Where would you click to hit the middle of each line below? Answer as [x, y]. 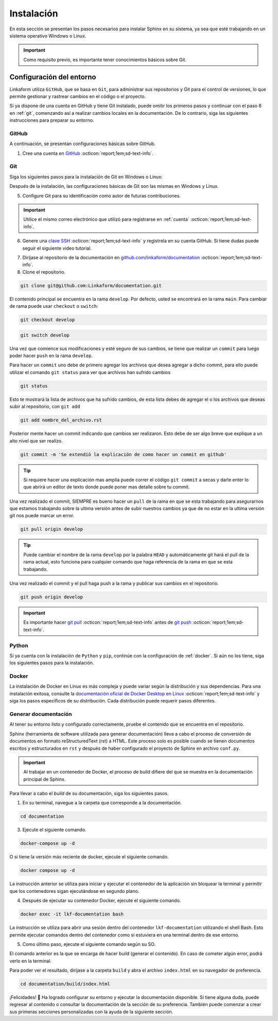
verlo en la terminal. [30, 961]
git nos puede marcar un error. [42, 516]
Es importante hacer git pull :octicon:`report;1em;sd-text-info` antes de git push [107, 622]
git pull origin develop [52, 529]
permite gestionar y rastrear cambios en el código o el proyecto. [78, 96]
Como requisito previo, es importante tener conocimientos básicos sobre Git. [105, 60]
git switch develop [45, 335]
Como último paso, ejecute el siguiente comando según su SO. [89, 944]
